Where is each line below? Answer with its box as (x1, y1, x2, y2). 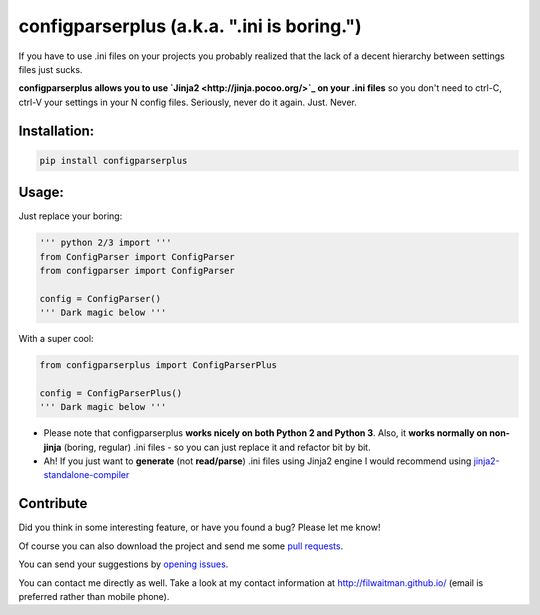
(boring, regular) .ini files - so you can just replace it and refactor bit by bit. (63, 441, 371, 453)
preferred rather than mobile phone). (18, 590, 170, 602)
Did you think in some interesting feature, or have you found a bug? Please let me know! (18, 521, 381, 534)
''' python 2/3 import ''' (39, 237, 172, 249)
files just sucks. (18, 63, 83, 75)
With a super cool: (18, 333, 94, 345)
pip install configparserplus (39, 155, 188, 166)
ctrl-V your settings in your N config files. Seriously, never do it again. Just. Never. (18, 96, 357, 108)
